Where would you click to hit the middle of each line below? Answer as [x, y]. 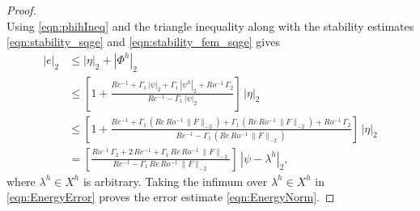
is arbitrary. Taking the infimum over [175, 181]
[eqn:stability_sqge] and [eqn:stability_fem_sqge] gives [143, 42]
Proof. [21, 10]
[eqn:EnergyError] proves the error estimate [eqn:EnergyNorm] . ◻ [171, 197]
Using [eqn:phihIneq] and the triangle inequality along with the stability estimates [210, 25]
